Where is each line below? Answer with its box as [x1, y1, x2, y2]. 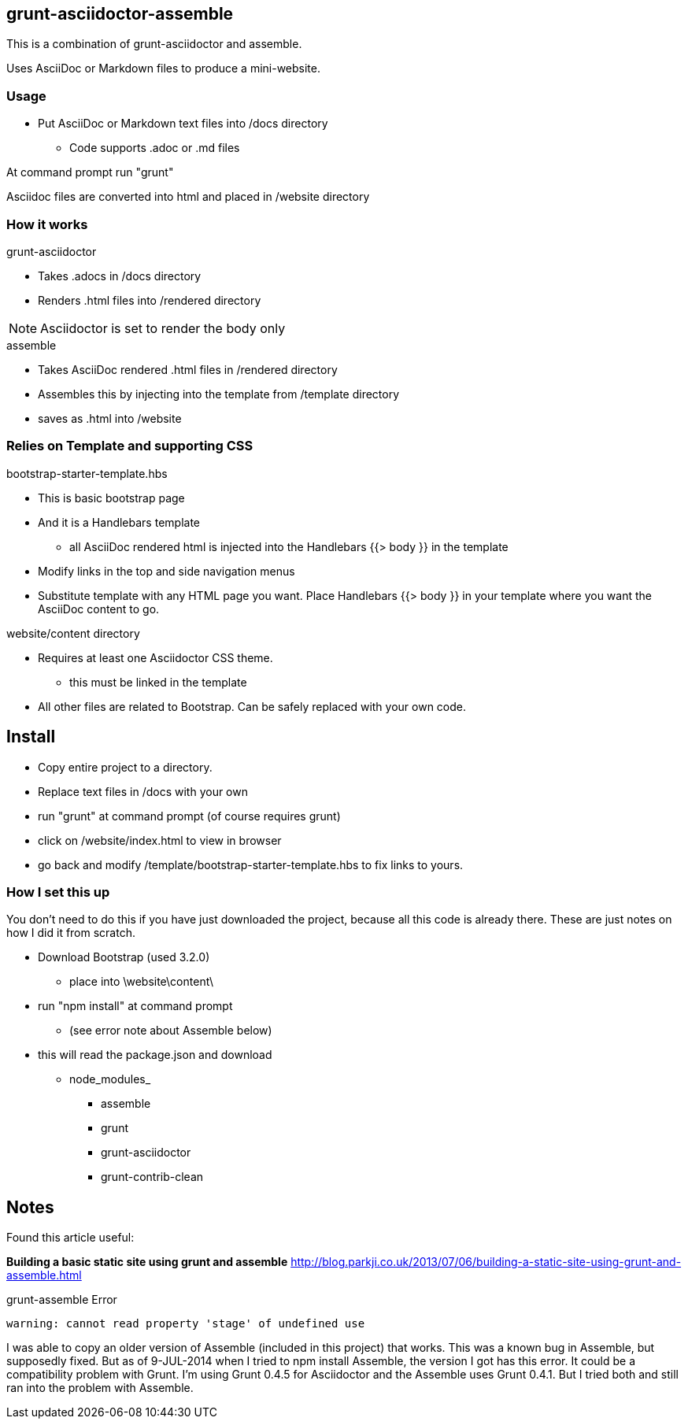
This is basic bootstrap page [38, 490, 185, 505]
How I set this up [6, 883, 110, 900]
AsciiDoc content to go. [38, 601, 160, 616]
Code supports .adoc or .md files [69, 141, 240, 155]
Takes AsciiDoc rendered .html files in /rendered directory [38, 362, 338, 376]
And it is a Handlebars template [38, 515, 200, 529]
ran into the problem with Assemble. [6, 1381, 194, 1395]
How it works [6, 216, 88, 232]
